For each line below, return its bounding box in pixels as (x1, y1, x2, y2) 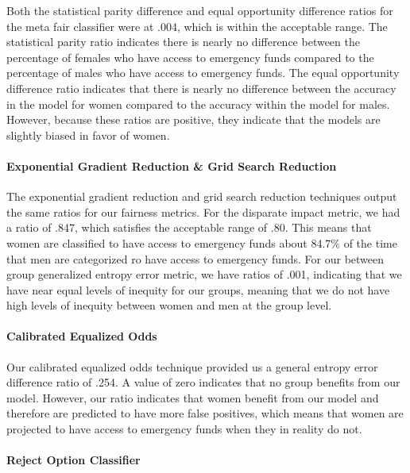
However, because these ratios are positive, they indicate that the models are (6, 111, 381, 128)
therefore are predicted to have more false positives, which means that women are (6, 405, 404, 421)
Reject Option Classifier (6, 452, 141, 468)
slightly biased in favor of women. (6, 126, 170, 143)
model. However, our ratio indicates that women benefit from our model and (6, 389, 379, 406)
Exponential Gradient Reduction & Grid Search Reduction (6, 157, 337, 174)
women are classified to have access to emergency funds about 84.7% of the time (6, 234, 397, 251)
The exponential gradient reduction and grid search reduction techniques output (6, 188, 397, 205)
